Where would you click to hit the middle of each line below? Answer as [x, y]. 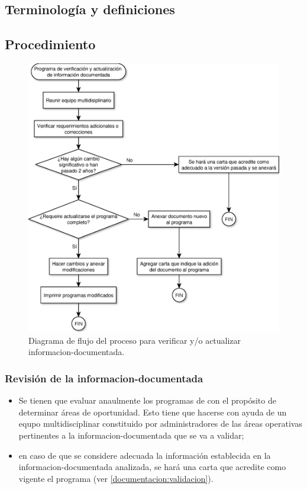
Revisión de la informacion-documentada [104, 378]
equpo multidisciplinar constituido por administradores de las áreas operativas [160, 424]
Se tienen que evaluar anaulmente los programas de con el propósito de [147, 400]
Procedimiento [50, 44]
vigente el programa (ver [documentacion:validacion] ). [116, 478]
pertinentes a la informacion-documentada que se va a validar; [131, 435]
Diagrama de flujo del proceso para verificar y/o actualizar [135, 340]
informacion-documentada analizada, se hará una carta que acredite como [152, 467]
